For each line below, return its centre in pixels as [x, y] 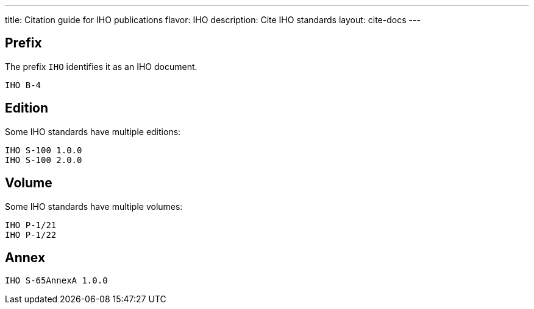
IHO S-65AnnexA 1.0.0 [56, 281]
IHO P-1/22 [31, 234]
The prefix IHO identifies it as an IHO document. [101, 66]
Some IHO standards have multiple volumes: [94, 206]
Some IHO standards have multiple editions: [93, 131]
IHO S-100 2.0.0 [44, 160]
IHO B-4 [23, 85]
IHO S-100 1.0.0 [44, 150]
